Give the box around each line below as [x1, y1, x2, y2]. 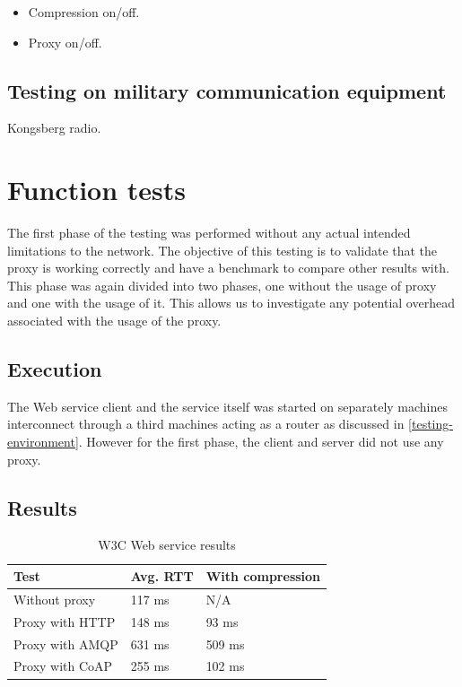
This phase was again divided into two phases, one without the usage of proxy [7, 275, 437, 294]
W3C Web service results [98, 535, 236, 554]
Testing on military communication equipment [7, 76, 447, 104]
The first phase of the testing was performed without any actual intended [7, 223, 411, 242]
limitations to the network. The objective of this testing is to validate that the [7, 240, 438, 259]
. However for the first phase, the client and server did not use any [78, 432, 444, 451]
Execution [7, 355, 102, 383]
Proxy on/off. [28, 32, 102, 51]
